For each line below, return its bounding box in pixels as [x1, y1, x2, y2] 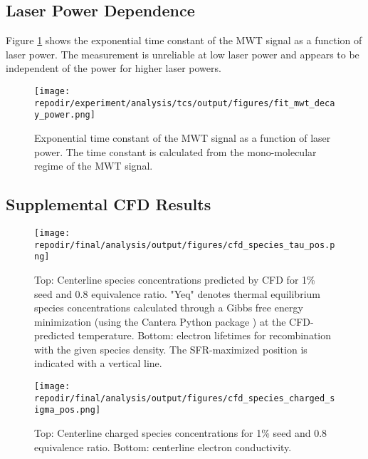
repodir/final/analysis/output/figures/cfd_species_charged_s [34, 393, 335, 403]
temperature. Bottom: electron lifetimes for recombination [78, 328, 332, 343]
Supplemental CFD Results [6, 193, 211, 215]
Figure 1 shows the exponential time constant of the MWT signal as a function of [6, 33, 362, 48]
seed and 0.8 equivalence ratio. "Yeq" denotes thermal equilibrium [34, 286, 320, 301]
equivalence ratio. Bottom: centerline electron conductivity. [34, 439, 292, 454]
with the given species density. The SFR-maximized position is [34, 341, 307, 356]
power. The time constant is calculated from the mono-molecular [34, 144, 317, 159]
